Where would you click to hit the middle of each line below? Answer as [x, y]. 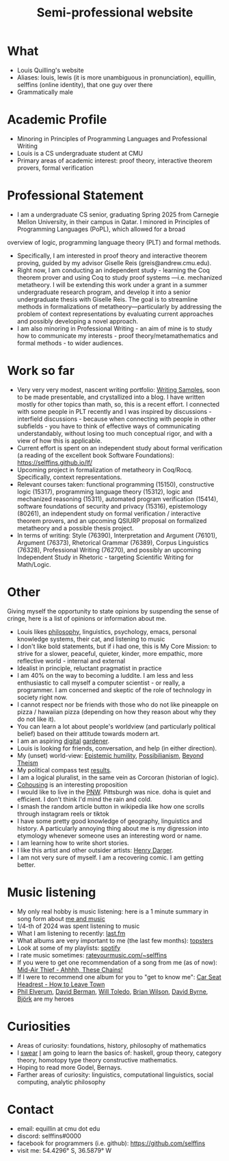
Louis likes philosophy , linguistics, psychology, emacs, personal [107, 631]
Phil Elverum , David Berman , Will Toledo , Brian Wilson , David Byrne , [112, 991]
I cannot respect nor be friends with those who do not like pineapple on [118, 705]
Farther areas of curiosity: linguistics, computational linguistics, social [115, 1075]
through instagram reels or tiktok [63, 814]
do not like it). [36, 719]
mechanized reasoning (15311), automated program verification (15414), [118, 499]
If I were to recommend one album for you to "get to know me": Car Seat [119, 977]
